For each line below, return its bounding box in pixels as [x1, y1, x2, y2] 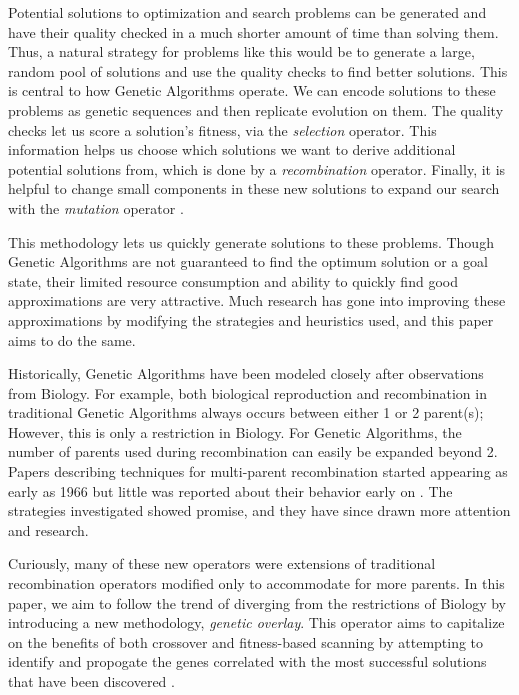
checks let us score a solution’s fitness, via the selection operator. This [8, 119, 437, 140]
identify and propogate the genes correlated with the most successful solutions [8, 651, 487, 672]
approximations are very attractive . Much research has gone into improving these [8, 290, 506, 311]
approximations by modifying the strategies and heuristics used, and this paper [8, 309, 494, 330]
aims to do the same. [8, 329, 136, 350]
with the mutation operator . [8, 197, 184, 218]
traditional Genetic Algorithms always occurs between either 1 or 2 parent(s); [8, 402, 484, 423]
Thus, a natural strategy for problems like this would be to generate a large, [8, 41, 475, 62]
